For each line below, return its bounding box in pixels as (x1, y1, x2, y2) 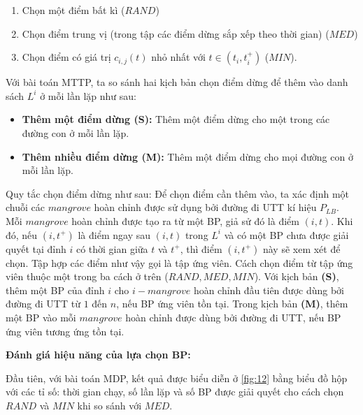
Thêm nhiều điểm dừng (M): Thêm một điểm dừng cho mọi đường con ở (22, 149, 353, 163)
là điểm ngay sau (78, 227, 150, 242)
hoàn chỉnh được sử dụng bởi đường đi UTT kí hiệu (94, 200, 317, 214)
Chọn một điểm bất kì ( (22, 3, 125, 17)
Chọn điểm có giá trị (22, 50, 111, 64)
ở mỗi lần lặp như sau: (40, 88, 136, 103)
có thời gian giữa (76, 241, 148, 256)
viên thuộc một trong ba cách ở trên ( (6, 269, 169, 284)
